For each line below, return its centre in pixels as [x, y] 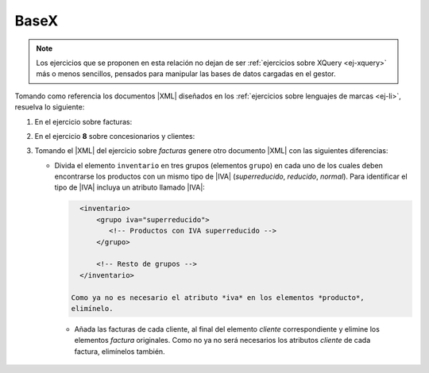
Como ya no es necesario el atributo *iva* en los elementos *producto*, [218, 297]
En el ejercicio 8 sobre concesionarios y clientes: [115, 136]
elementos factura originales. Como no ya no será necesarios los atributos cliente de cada [222, 340]
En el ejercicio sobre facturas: [83, 121]
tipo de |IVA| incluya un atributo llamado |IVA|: [130, 187]
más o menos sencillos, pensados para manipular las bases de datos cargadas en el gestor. [186, 74]
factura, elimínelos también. [120, 351]
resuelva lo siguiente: [50, 107]
